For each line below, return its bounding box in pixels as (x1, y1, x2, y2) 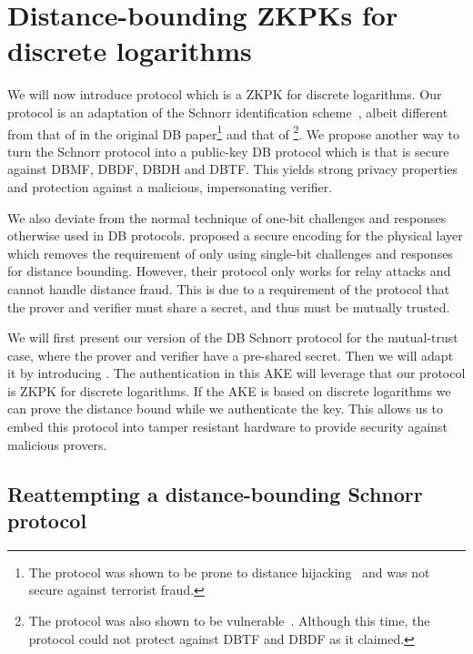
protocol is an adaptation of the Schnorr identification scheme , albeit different (7, 102, 448, 121)
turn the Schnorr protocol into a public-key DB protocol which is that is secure (7, 141, 449, 160)
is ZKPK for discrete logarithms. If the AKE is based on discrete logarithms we (7, 381, 451, 400)
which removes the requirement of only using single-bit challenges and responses (7, 243, 453, 262)
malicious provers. (7, 434, 107, 454)
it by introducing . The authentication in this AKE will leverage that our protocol (7, 363, 466, 383)
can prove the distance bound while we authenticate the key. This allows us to (7, 399, 444, 418)
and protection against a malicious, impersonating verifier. (7, 177, 333, 196)
